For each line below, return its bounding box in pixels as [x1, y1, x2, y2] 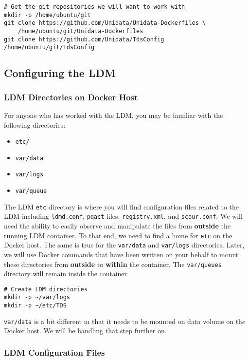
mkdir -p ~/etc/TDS [4, 302, 67, 309]
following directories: [4, 119, 66, 130]
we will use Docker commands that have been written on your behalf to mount [4, 249, 239, 259]
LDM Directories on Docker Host [4, 91, 138, 103]
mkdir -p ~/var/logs [4, 294, 71, 301]
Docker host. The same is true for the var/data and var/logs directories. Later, [4, 240, 245, 250]
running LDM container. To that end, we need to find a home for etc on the [4, 230, 232, 240]
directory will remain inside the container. [4, 268, 129, 279]
